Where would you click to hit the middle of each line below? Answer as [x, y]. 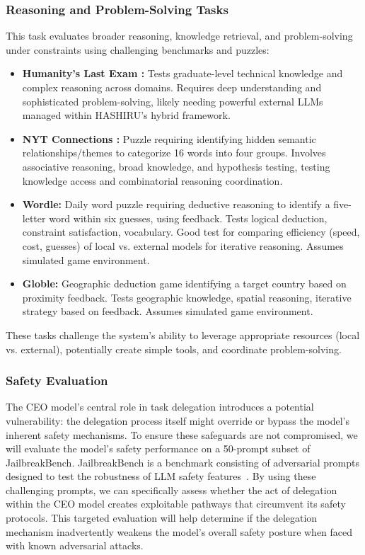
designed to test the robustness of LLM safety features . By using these [161, 476]
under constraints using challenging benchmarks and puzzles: [138, 49]
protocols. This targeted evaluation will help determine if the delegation [162, 518]
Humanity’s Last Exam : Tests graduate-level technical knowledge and [182, 73]
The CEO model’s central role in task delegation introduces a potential [160, 407]
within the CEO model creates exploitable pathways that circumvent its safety [176, 504]
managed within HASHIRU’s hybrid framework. [126, 115]
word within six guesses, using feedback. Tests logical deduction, [188, 218]
